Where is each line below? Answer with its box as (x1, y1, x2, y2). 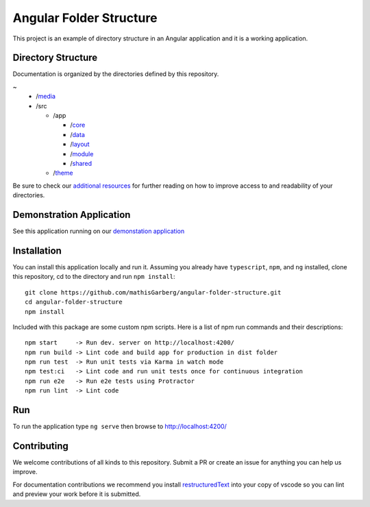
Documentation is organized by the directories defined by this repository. (12, 70, 219, 78)
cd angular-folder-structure (25, 298, 123, 306)
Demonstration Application (12, 209, 131, 221)
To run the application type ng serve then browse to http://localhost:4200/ (12, 422, 227, 431)
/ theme (53, 169, 73, 177)
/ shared (70, 159, 92, 167)
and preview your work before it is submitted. (12, 490, 141, 498)
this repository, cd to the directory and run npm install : (12, 273, 175, 281)
